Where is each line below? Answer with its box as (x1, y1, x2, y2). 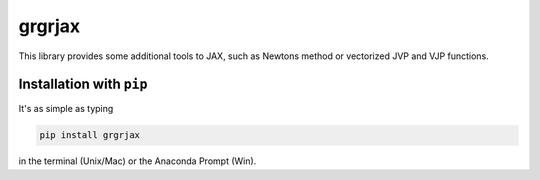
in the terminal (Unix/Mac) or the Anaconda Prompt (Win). (18, 155, 257, 167)
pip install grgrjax (39, 130, 140, 141)
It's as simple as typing (18, 103, 114, 115)
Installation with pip (18, 76, 148, 93)
